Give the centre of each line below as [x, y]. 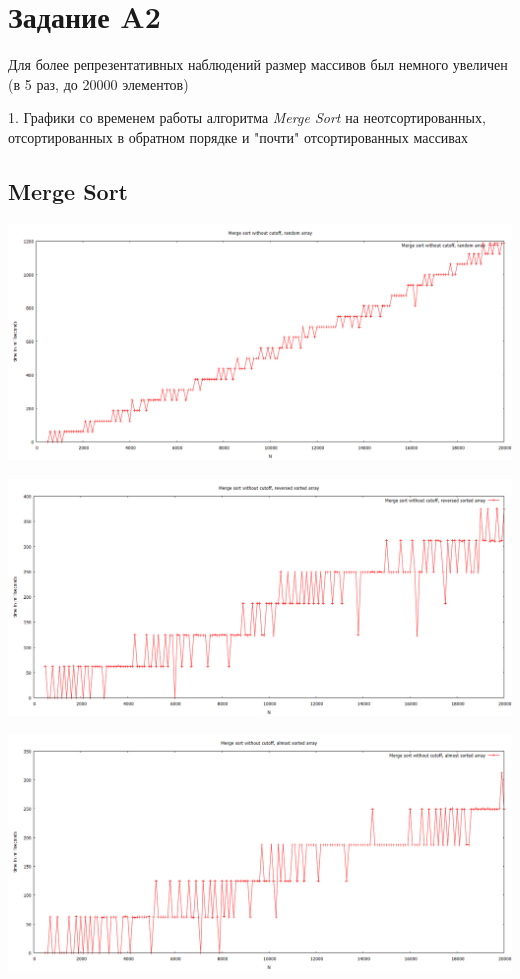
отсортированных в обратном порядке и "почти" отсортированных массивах [238, 136]
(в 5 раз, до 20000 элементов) [98, 83]
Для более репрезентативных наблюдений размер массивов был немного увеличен [258, 64]
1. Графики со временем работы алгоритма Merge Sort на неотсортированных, [247, 117]
